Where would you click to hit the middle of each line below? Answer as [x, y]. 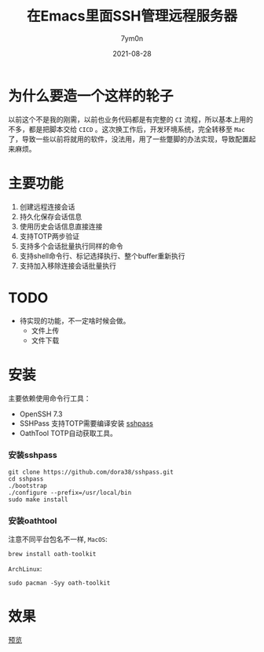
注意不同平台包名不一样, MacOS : [58, 540]
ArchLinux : [25, 569]
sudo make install [38, 500]
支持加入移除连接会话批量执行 [68, 266]
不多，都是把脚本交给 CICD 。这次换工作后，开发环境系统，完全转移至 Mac [126, 129]
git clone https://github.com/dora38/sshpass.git [91, 472]
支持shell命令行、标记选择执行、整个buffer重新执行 [103, 255]
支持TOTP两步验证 [49, 236]
